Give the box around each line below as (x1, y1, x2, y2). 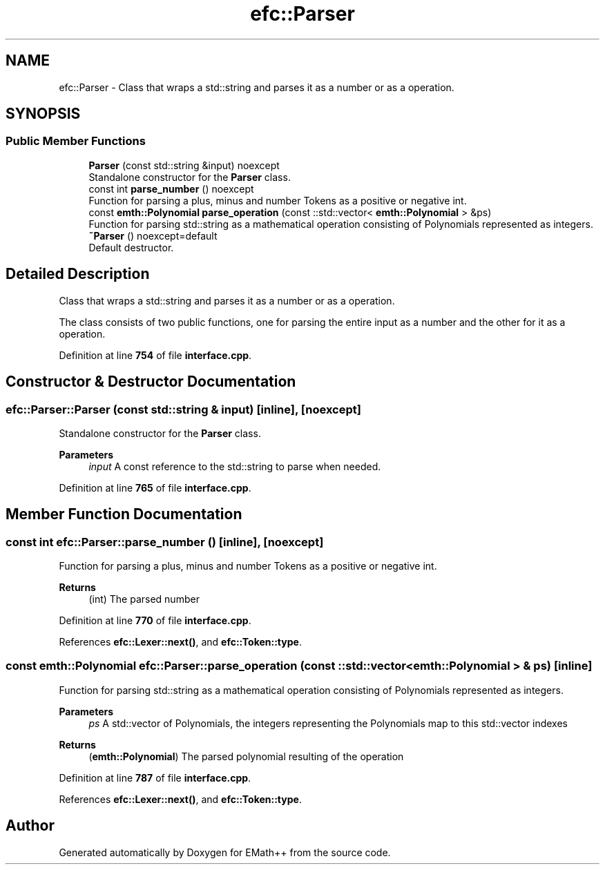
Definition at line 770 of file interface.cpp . (59, 615, 251, 627)
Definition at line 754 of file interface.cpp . (59, 349, 252, 361)
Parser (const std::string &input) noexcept (88, 159, 280, 171)
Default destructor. (88, 241, 174, 253)
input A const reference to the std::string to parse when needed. (88, 460, 381, 472)
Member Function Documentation (6, 505, 242, 523)
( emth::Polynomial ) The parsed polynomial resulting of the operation (88, 750, 404, 762)
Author (6, 817, 55, 835)
